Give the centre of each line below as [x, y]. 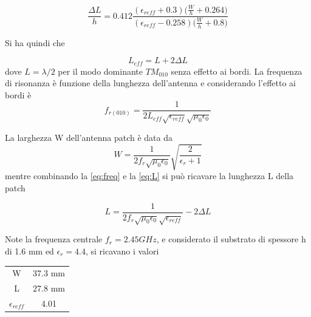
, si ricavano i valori [122, 251]
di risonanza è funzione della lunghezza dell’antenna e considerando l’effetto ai [150, 83]
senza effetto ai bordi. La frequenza [237, 71]
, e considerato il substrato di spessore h [231, 239]
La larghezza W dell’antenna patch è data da [89, 138]
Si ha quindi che [35, 42]
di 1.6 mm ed [29, 251]
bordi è [18, 94]
